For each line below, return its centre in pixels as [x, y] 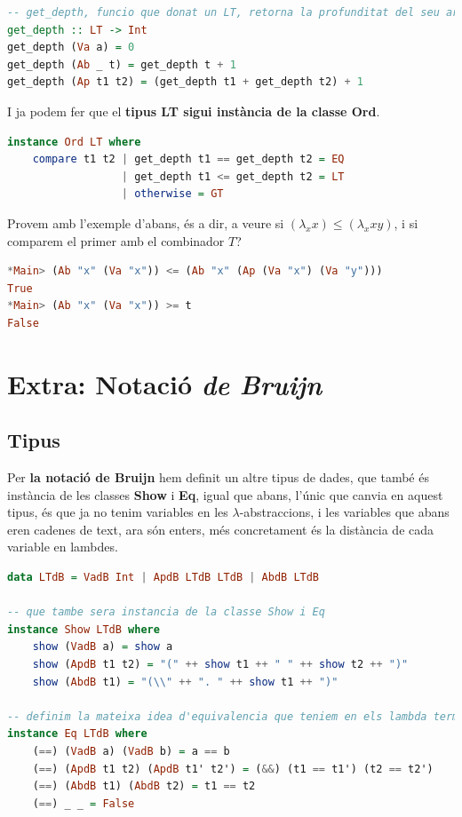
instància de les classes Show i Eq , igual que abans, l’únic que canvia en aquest [225, 494]
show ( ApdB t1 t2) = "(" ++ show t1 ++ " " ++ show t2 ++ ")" [220, 665]
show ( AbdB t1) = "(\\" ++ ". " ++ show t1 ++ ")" [185, 682]
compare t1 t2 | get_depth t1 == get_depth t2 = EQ [188, 159]
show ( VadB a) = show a [103, 647]
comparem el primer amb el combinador [116, 240]
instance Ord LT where [74, 142]
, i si [406, 222]
